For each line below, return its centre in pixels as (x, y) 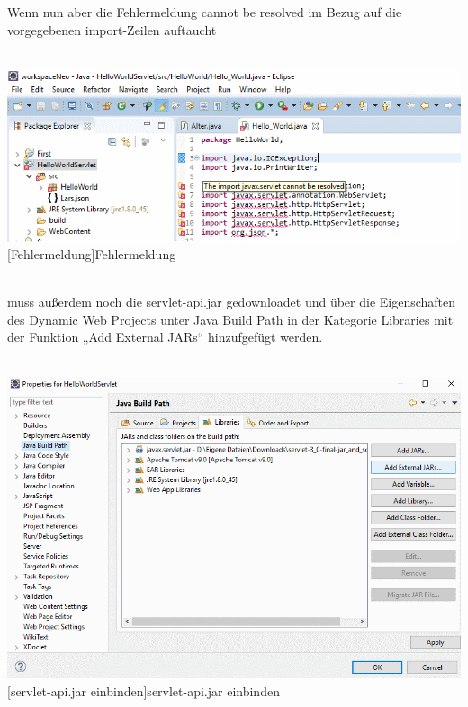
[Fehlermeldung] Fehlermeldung (92, 254)
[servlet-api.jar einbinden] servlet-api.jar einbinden (144, 690)
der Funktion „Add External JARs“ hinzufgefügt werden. (165, 337)
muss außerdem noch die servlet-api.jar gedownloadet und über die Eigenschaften (232, 302)
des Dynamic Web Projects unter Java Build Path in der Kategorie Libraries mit (230, 319)
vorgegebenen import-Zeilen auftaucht (112, 29)
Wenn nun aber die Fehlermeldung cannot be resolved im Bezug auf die (205, 12)
